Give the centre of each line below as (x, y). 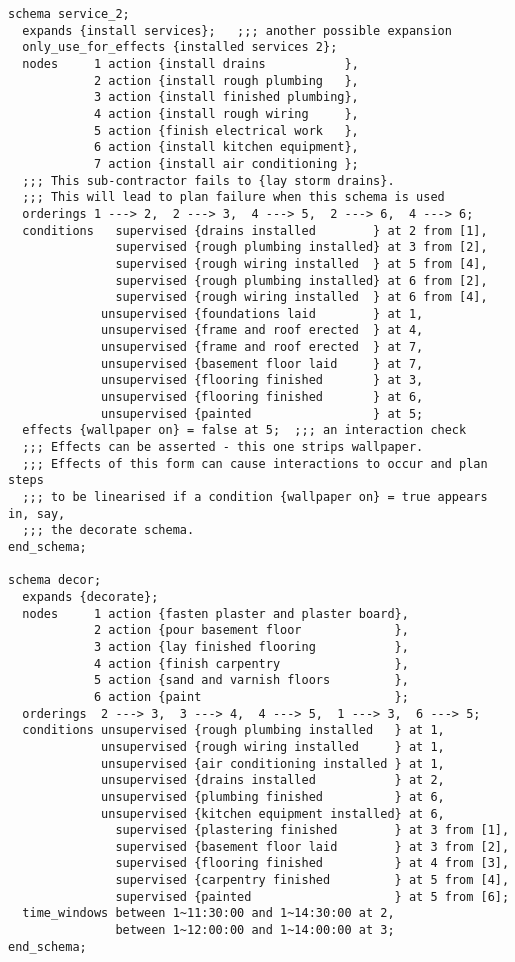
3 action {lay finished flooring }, (251, 646)
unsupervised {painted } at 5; (262, 413)
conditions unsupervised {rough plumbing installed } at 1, (233, 730)
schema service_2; (69, 14)
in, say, (37, 513)
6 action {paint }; (251, 696)
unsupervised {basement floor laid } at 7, (262, 363)
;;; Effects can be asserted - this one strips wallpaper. (223, 447)
